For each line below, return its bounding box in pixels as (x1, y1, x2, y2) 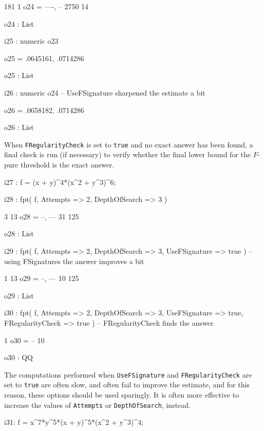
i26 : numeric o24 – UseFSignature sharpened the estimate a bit (4, 87, 205, 98)
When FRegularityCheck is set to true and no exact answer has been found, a (4, 139, 253, 149)
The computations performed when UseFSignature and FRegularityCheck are (4, 369, 252, 380)
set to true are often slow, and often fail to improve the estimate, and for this (4, 379, 250, 390)
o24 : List (4, 18, 34, 29)
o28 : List (4, 228, 34, 239)
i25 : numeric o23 (4, 35, 59, 46)
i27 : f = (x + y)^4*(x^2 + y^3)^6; (4, 176, 116, 187)
